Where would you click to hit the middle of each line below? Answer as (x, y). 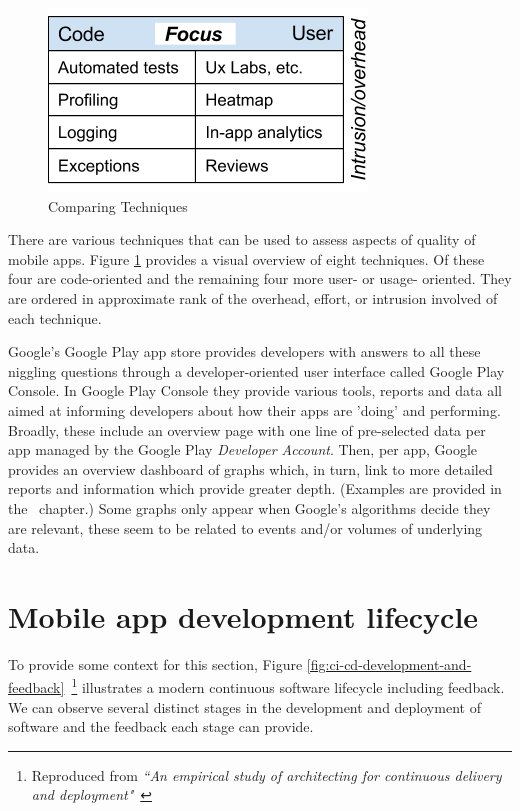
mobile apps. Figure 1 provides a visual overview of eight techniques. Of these (246, 258)
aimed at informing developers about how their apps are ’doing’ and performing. (254, 409)
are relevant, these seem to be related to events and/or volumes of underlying (245, 527)
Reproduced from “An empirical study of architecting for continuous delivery (266, 774)
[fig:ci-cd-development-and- (389, 663)
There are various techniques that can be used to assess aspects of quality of (242, 239)
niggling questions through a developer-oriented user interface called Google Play (256, 370)
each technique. (55, 317)
